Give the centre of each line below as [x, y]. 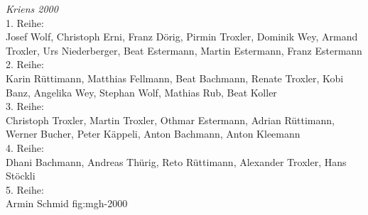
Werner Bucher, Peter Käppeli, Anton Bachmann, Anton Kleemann [153, 134]
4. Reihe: [25, 147]
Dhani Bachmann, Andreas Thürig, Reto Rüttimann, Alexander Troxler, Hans [176, 161]
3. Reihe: [25, 106]
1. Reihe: [25, 22]
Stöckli [21, 176]
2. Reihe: [25, 64]
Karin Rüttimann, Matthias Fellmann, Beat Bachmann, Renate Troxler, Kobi [175, 78]
